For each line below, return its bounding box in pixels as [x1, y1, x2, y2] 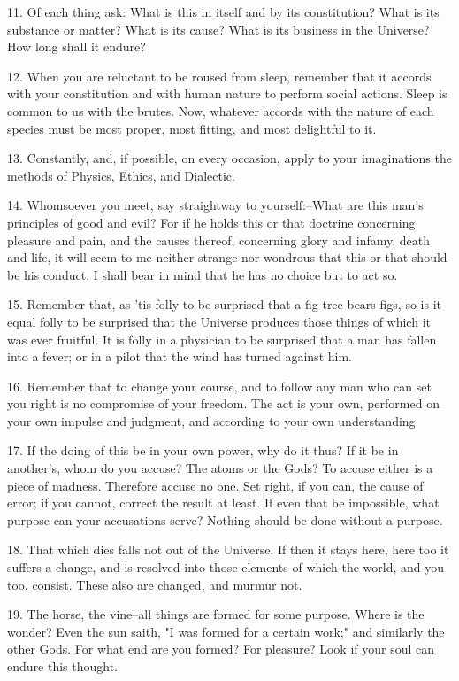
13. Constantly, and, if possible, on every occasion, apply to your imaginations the [7, 149, 452, 167]
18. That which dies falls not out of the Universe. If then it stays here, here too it [7, 540, 449, 559]
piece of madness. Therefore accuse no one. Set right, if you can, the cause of [7, 476, 424, 494]
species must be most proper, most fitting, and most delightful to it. [7, 119, 377, 137]
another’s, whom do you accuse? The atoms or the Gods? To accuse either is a [7, 459, 433, 477]
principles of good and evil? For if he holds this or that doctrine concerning [7, 213, 416, 231]
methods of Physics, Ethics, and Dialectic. [7, 166, 235, 184]
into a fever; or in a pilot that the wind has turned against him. [7, 347, 352, 366]
